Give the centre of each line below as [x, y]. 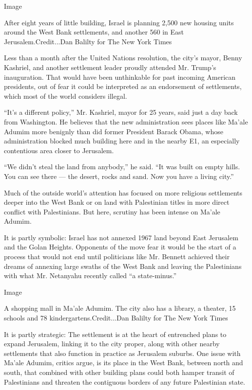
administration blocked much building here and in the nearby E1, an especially [122, 141]
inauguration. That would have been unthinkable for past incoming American [120, 77]
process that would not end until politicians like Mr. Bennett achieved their [117, 257]
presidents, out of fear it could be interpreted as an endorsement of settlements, [123, 86]
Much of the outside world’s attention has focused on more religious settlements [123, 192]
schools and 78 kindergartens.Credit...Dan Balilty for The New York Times [116, 318]
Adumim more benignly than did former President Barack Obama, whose [114, 131]
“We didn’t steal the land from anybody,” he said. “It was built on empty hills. [122, 167]
